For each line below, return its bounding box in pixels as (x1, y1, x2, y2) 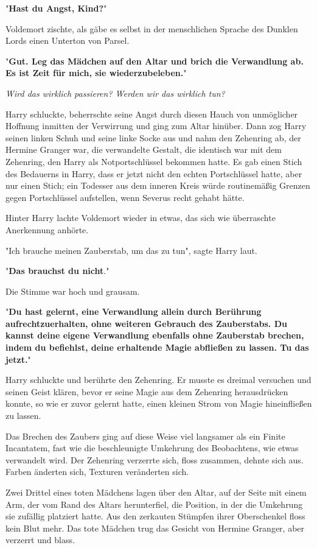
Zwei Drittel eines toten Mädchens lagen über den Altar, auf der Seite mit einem (5, 486, 307, 498)
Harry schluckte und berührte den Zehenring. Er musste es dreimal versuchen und (5, 373, 312, 386)
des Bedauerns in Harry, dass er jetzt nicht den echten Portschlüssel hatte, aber (5, 167, 302, 180)
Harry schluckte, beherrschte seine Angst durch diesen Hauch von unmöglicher (5, 107, 298, 120)
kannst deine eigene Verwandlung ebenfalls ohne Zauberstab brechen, (5, 329, 304, 342)
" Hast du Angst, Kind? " (5, 2, 107, 14)
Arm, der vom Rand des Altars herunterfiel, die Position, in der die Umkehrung (5, 497, 303, 510)
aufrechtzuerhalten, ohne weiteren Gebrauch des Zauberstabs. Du (5, 317, 287, 329)
